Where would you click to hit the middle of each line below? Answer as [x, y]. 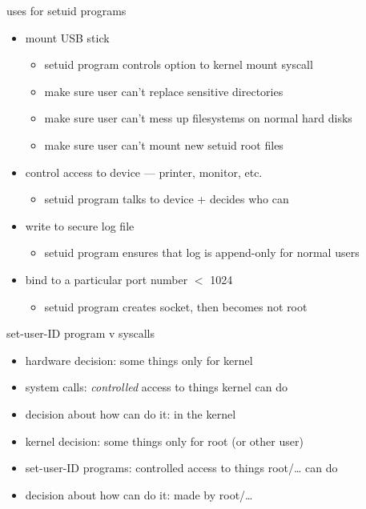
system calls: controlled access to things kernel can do [157, 387]
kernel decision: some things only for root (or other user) [164, 441]
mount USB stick [67, 37]
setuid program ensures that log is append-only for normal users [202, 252]
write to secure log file [80, 225]
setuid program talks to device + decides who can [167, 199]
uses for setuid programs [66, 10]
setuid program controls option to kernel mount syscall [179, 64]
